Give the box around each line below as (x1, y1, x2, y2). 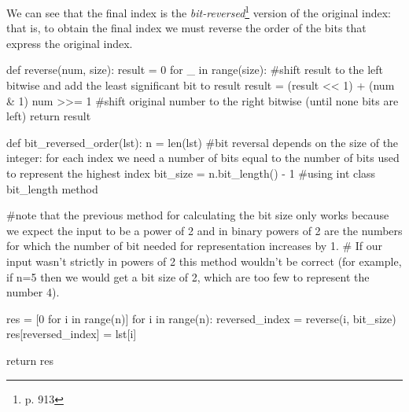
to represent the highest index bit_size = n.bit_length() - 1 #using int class (6, 165, 376, 181)
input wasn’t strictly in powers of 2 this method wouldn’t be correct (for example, (6, 252, 402, 269)
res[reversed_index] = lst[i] (6, 326, 137, 342)
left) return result (6, 108, 91, 124)
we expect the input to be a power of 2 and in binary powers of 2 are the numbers (6, 222, 403, 238)
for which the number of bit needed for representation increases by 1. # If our (6, 237, 383, 254)
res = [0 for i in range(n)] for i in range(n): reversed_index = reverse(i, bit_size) (6, 310, 396, 326)
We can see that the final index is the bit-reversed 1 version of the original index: (6, 2, 391, 20)
